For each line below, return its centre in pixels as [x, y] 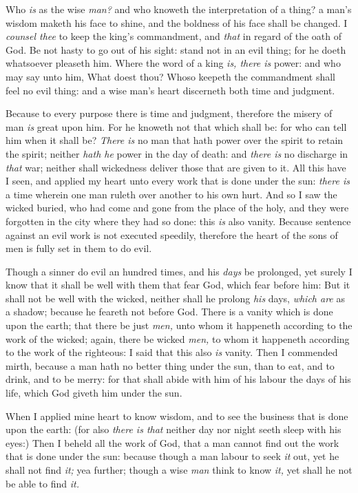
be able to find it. [42, 483]
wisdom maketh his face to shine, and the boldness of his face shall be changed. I [177, 22]
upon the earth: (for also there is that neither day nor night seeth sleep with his [173, 429]
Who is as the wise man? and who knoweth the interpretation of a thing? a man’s [179, 9]
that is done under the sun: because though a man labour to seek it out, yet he [172, 456]
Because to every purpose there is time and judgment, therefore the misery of [169, 113]
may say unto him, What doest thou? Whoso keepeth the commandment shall [171, 76]
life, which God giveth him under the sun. [94, 393]
